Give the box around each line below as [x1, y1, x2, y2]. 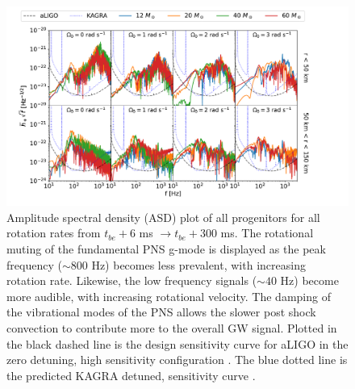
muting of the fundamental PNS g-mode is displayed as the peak [6, 240, 326, 257]
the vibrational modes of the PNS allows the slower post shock [6, 303, 316, 320]
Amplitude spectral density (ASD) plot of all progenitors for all [6, 208, 320, 225]
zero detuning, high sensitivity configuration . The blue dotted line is [6, 351, 348, 368]
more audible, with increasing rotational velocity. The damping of [6, 287, 331, 304]
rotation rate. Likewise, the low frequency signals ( [6, 272, 257, 289]
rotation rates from [6, 224, 101, 241]
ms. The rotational [220, 224, 314, 241]
